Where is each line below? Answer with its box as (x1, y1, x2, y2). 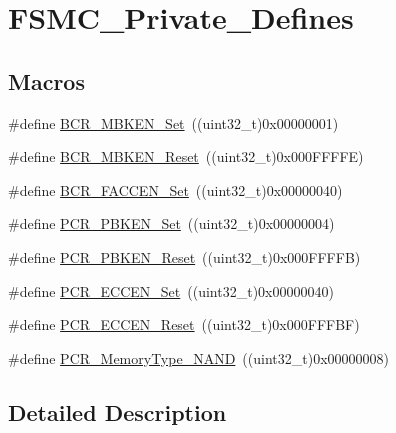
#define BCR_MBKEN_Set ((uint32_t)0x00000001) (8, 112, 339, 133)
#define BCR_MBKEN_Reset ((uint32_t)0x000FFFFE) (8, 146, 364, 167)
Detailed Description (8, 396, 227, 427)
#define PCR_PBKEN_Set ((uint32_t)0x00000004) (8, 213, 335, 234)
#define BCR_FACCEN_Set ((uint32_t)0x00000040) (8, 179, 343, 200)
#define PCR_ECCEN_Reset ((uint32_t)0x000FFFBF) (8, 314, 360, 335)
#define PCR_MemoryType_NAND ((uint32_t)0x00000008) (8, 347, 389, 368)
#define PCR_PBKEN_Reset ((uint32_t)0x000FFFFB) (8, 246, 361, 267)
